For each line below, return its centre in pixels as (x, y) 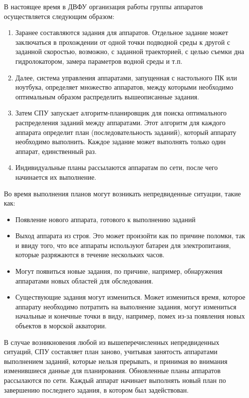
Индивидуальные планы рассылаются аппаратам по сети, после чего (116, 167)
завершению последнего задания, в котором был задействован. (96, 389)
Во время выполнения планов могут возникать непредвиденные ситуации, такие (123, 193)
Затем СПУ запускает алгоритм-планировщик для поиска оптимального (121, 113)
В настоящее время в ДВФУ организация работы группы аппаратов (103, 6)
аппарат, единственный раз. (56, 151)
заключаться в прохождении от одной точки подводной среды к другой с (123, 42)
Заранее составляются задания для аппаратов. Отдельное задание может (122, 32)
